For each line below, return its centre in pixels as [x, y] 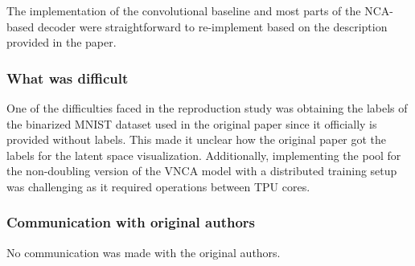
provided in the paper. [62, 42]
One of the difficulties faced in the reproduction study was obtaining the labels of [207, 108]
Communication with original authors [131, 222]
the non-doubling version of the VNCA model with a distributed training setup [202, 171]
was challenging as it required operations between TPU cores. [158, 186]
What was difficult [68, 78]
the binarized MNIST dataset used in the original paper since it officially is [192, 123]
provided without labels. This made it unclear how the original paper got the [197, 139]
